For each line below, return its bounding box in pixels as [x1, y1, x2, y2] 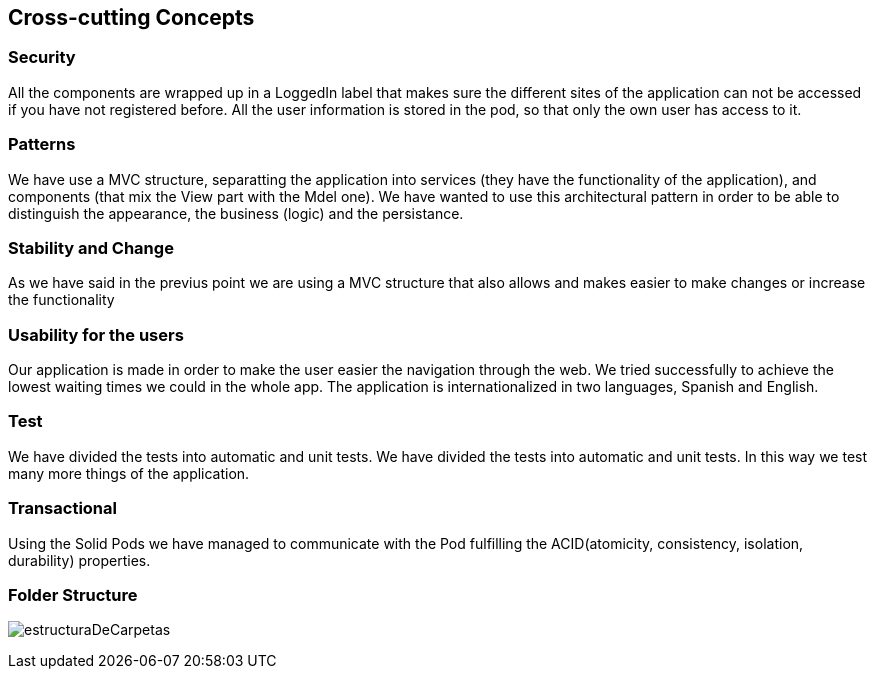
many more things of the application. [8, 464, 250, 482]
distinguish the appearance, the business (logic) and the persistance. [8, 204, 464, 222]
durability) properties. [8, 551, 151, 569]
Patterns [8, 134, 76, 155]
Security [8, 47, 76, 68]
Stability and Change [8, 237, 174, 258]
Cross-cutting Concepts [8, 5, 255, 30]
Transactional [8, 498, 117, 519]
